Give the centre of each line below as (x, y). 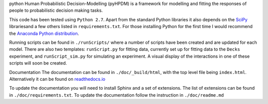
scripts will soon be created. (38, 63)
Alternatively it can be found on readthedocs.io (57, 79)
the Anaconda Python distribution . (44, 33)
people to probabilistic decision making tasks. (56, 10)
